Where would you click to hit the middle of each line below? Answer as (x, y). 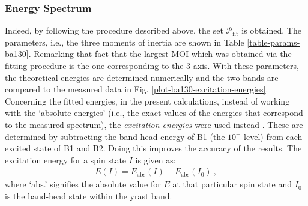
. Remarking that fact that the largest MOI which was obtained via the (160, 54)
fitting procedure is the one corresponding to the (94, 65)
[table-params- (273, 42)
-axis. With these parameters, (245, 65)
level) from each (273, 136)
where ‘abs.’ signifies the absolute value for (83, 184)
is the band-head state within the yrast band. (89, 195)
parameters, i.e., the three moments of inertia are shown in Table (125, 42)
